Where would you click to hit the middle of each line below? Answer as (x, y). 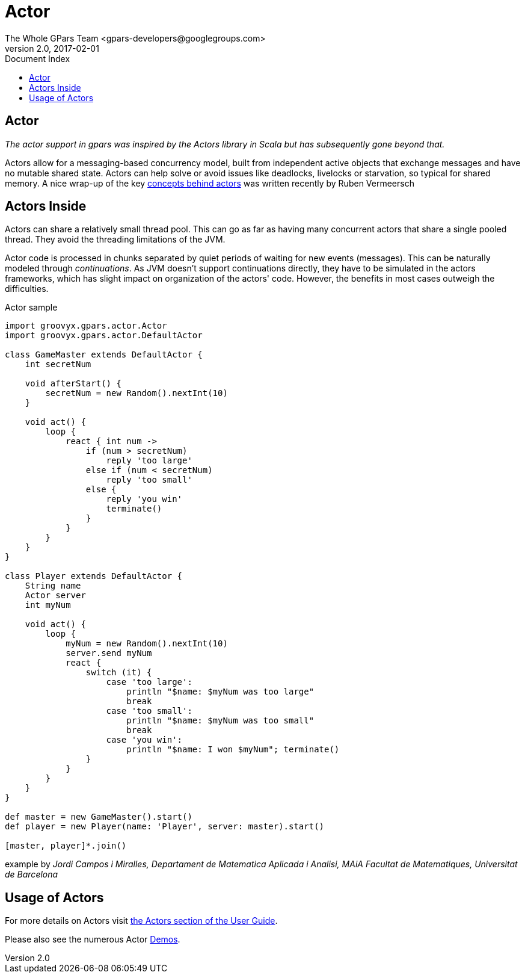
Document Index (38, 58)
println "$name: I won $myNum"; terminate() (233, 750)
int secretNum (58, 364)
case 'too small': (149, 711)
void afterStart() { (73, 384)
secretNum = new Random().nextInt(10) (137, 393)
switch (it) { (119, 673)
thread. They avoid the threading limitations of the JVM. (115, 240)
